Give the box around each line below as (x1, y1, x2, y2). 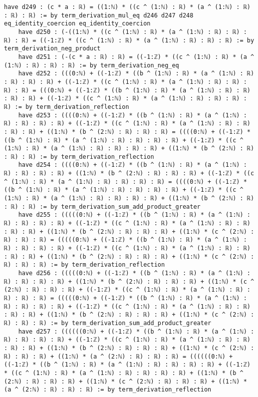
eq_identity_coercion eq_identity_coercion (4, 20, 151, 27)
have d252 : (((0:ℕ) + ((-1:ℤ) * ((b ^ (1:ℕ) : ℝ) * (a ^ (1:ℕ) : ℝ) (18, 70, 255, 77)
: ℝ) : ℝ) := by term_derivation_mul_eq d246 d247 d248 (4, 11, 194, 19)
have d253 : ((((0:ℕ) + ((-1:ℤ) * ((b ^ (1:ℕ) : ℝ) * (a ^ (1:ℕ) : (18, 111, 247, 119)
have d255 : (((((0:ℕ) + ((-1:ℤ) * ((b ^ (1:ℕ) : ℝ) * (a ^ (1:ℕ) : (18, 211, 251, 219)
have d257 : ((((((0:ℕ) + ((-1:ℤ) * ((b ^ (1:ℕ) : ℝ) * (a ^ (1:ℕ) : (18, 328, 255, 335)
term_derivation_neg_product (4, 45, 101, 52)
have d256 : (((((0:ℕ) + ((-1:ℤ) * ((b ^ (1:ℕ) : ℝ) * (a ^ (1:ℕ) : (18, 270, 251, 277)
